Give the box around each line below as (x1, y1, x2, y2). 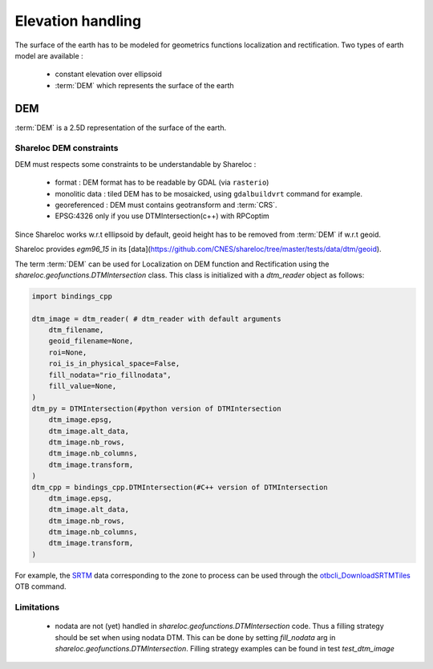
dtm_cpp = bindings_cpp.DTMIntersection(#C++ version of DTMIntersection (31, 482, 328, 492)
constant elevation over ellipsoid (55, 69, 162, 79)
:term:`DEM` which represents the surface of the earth (55, 80, 234, 90)
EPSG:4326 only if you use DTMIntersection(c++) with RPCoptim (55, 211, 270, 221)
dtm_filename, (48, 326, 104, 334)
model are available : (14, 51, 83, 60)
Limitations (14, 602, 60, 613)
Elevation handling (14, 12, 142, 30)
